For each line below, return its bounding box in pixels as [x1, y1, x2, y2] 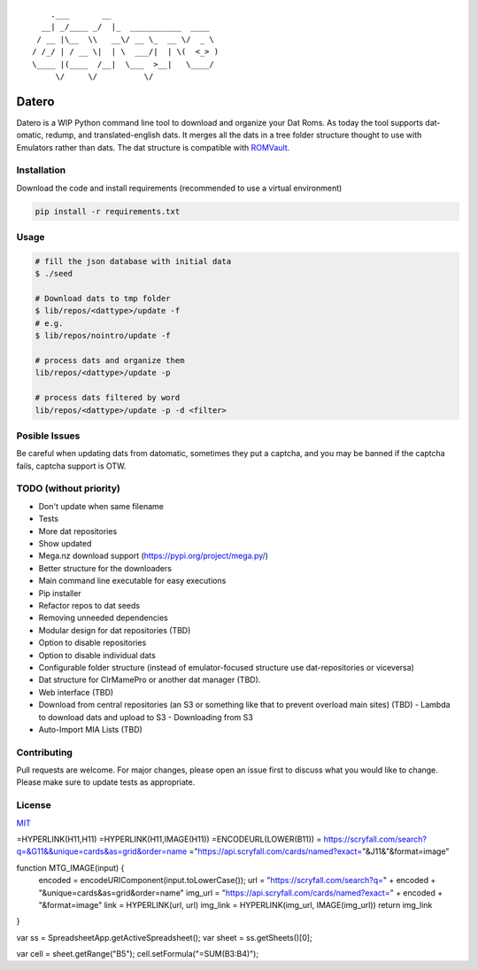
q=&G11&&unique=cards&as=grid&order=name [16, 846, 188, 857]
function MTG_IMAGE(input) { [16, 862, 125, 873]
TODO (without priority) [16, 483, 121, 495]
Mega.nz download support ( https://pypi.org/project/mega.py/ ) [38, 550, 269, 562]
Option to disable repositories [38, 638, 147, 648]
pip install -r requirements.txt [35, 206, 181, 216]
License [16, 799, 52, 811]
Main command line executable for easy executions [38, 576, 227, 586]
